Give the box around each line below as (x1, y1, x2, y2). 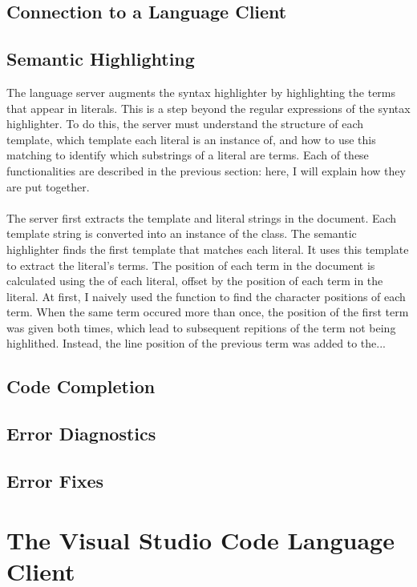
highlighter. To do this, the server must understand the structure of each (6, 115, 364, 132)
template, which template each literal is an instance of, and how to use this (6, 131, 376, 147)
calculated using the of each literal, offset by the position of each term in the (6, 272, 383, 289)
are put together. (6, 178, 90, 195)
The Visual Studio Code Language (6, 523, 395, 556)
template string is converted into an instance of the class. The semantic (6, 225, 357, 242)
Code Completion (6, 374, 156, 399)
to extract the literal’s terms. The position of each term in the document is (6, 256, 375, 273)
